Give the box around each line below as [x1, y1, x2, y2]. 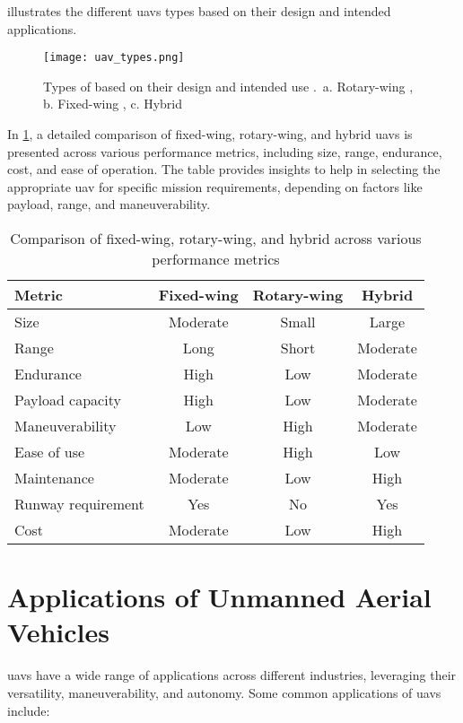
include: [7, 701, 50, 719]
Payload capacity [14, 389, 121, 410]
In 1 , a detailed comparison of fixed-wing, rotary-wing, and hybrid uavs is [7, 125, 413, 144]
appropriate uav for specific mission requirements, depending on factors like [7, 177, 423, 196]
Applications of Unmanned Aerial [7, 579, 432, 615]
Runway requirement [14, 493, 144, 514]
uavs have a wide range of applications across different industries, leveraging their [7, 666, 457, 684]
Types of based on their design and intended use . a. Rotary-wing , [43, 76, 414, 95]
